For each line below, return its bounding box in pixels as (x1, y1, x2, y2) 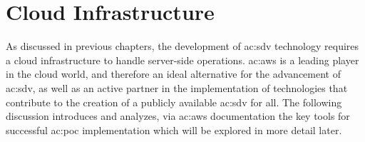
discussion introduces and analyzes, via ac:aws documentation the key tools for (6, 108, 350, 123)
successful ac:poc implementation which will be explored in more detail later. (6, 122, 342, 137)
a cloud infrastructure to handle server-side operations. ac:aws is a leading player (6, 52, 359, 67)
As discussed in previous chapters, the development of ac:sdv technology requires (6, 39, 359, 54)
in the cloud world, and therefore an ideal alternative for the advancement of (6, 66, 341, 81)
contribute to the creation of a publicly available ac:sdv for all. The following (6, 94, 342, 109)
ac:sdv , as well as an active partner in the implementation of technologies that (6, 80, 348, 95)
